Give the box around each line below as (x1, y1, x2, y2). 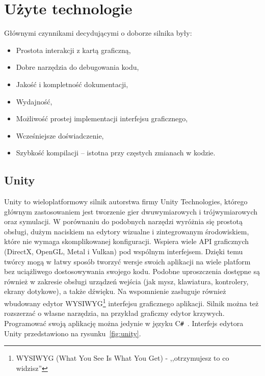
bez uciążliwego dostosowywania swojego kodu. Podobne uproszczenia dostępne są (4, 266, 260, 277)
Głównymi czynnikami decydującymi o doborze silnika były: (4, 28, 192, 38)
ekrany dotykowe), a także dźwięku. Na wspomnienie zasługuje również (4, 286, 226, 297)
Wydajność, (16, 96, 52, 106)
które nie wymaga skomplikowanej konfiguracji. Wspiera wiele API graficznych (4, 236, 249, 247)
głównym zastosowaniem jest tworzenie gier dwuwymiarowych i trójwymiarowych (4, 206, 258, 217)
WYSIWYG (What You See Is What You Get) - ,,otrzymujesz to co (16, 353, 229, 363)
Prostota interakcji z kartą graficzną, (16, 44, 131, 55)
